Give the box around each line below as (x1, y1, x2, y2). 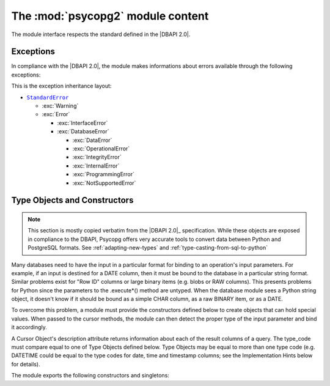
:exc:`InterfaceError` (57, 119, 108, 127)
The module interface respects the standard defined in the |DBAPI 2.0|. (11, 31, 191, 38)
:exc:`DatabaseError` (57, 128, 109, 135)
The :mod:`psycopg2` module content (11, 9, 209, 23)
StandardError (26, 94, 69, 101)
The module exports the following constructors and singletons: (11, 372, 169, 379)
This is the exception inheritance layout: (11, 83, 112, 90)
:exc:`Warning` (42, 102, 79, 109)
